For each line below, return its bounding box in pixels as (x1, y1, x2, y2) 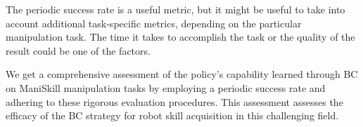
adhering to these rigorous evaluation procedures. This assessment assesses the (6, 94, 343, 109)
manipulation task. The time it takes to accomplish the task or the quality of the (6, 29, 355, 44)
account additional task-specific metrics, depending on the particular (6, 15, 302, 30)
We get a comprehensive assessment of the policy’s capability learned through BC (6, 67, 358, 81)
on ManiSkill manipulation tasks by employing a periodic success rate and (6, 80, 326, 95)
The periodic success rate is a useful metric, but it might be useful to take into (6, 2, 345, 16)
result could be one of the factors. (6, 43, 151, 58)
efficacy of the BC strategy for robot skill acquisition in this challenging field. (6, 108, 339, 123)
